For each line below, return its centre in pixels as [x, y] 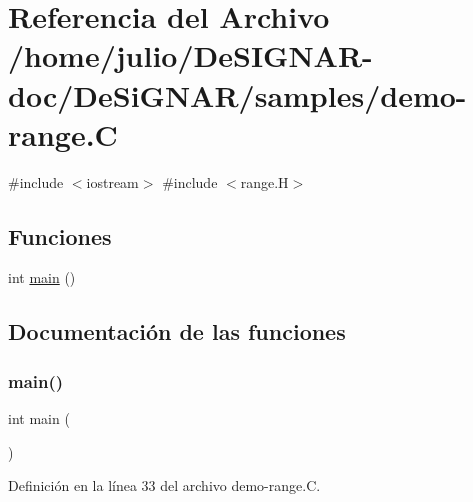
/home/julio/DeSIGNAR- [190, 55]
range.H [264, 181]
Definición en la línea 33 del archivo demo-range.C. [164, 485]
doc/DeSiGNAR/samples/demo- [237, 94]
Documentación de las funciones [177, 331]
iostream [112, 181]
